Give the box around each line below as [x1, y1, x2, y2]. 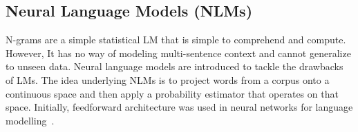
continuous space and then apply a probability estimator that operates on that [6, 86, 339, 100]
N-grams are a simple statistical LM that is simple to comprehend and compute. [6, 32, 346, 47]
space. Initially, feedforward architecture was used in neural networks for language [6, 100, 353, 114]
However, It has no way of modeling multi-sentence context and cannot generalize [6, 45, 351, 60]
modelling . [6, 113, 55, 127]
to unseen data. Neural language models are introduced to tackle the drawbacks [6, 59, 343, 74]
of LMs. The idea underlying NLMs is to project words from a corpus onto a [6, 72, 330, 87]
